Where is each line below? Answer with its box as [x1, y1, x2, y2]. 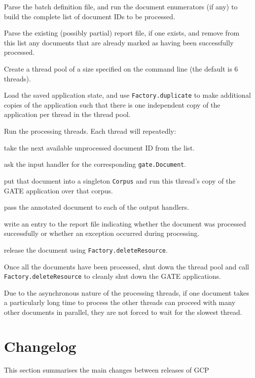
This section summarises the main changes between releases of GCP [4, 364, 209, 375]
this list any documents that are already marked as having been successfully [4, 37, 234, 47]
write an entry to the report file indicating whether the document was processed [4, 218, 246, 228]
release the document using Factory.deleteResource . [4, 244, 168, 255]
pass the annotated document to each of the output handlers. [4, 202, 189, 212]
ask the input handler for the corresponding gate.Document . [4, 159, 186, 169]
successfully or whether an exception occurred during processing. [4, 228, 200, 238]
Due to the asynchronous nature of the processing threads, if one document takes [4, 287, 250, 298]
